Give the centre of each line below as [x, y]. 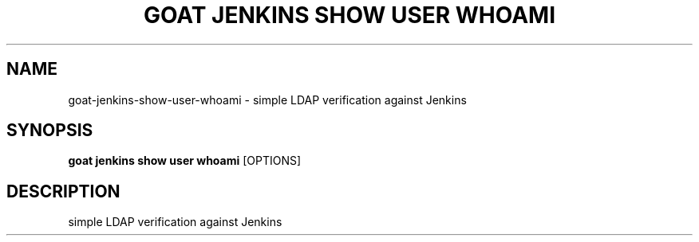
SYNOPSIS [50, 131]
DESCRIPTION [63, 191]
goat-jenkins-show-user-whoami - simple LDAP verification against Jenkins [267, 100]
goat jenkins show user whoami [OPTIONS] [185, 161]
